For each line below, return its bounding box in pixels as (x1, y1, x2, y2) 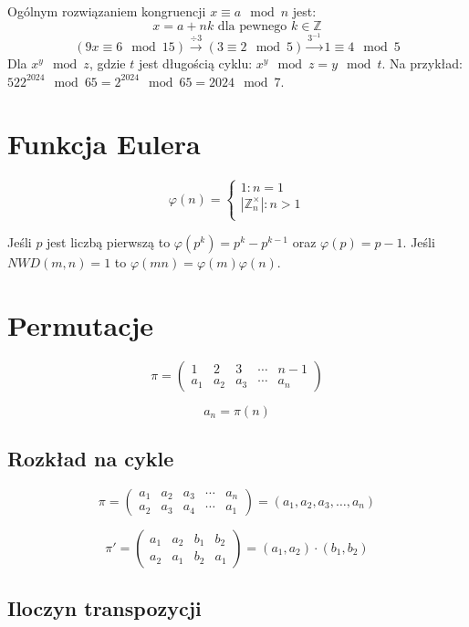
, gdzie (89, 53, 126, 72)
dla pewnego (217, 19, 287, 33)
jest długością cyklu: (138, 53, 253, 72)
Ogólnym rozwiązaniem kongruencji (7, 2, 206, 20)
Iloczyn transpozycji (7, 594, 202, 622)
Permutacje (7, 306, 154, 343)
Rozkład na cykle (7, 444, 174, 472)
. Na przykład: (381, 53, 463, 72)
